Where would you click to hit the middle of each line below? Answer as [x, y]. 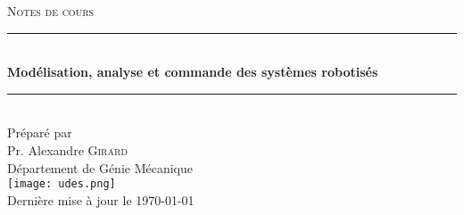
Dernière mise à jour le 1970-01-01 [101, 199]
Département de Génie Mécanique [100, 167]
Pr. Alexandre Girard [67, 149]
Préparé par [40, 132]
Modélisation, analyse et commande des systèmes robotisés [193, 72]
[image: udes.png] [62, 184]
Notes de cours [51, 11]
